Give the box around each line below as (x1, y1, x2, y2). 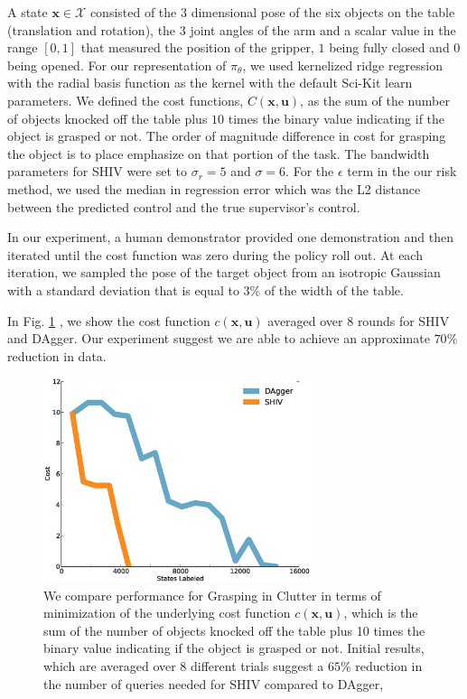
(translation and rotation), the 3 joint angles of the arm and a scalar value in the (7, 20, 456, 39)
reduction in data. (7, 346, 107, 365)
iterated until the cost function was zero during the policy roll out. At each (7, 245, 423, 264)
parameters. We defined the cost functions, (7, 90, 244, 109)
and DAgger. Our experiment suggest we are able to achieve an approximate (7, 329, 430, 348)
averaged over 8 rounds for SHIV (267, 311, 450, 330)
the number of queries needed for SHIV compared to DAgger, (43, 674, 384, 693)
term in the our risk (347, 162, 457, 181)
